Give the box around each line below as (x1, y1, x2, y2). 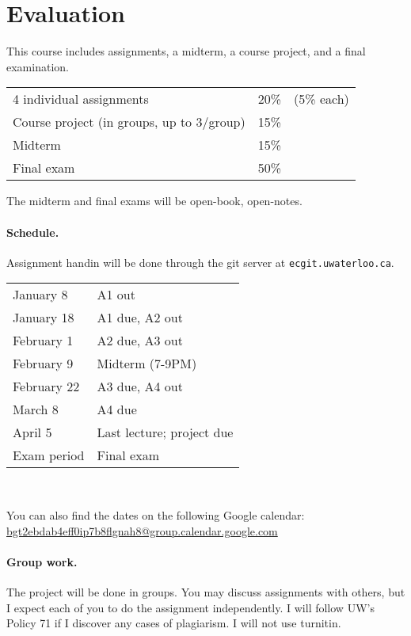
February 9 (13, 354, 74, 373)
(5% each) (294, 89, 349, 109)
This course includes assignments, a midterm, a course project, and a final (6, 43, 366, 59)
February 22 (13, 377, 80, 396)
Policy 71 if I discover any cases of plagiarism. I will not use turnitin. (6, 615, 341, 631)
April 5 (13, 423, 52, 442)
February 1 (13, 331, 74, 350)
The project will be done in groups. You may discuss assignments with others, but (6, 583, 405, 600)
